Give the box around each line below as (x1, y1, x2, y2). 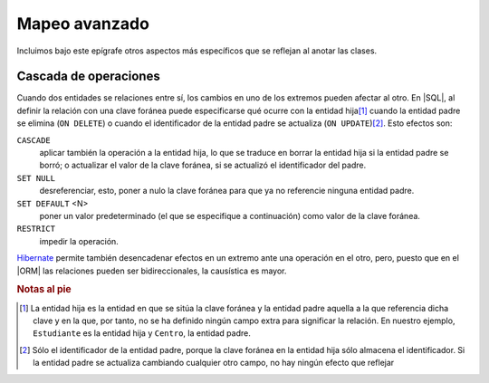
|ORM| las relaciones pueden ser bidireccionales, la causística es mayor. (16, 265, 287, 276)
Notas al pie (16, 283, 72, 296)
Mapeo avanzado (16, 14, 149, 34)
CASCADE (16, 135, 52, 145)
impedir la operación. (39, 235, 120, 246)
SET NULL (16, 173, 56, 183)
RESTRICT (16, 224, 56, 235)
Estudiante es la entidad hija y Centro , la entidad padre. (33, 328, 251, 339)
